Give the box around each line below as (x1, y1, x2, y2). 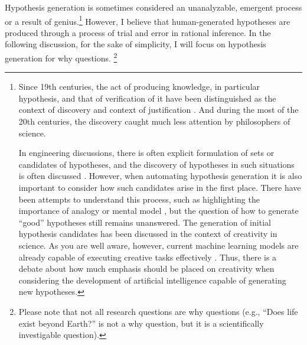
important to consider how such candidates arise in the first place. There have (18, 181, 301, 194)
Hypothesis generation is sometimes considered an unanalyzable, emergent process (5, 1, 302, 13)
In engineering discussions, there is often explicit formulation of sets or (18, 147, 275, 159)
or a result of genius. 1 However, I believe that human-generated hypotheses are (5, 13, 290, 27)
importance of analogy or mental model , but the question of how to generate (18, 204, 299, 217)
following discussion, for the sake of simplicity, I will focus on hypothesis (5, 38, 266, 50)
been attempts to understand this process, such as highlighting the (18, 193, 260, 205)
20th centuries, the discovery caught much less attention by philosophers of (18, 115, 290, 128)
